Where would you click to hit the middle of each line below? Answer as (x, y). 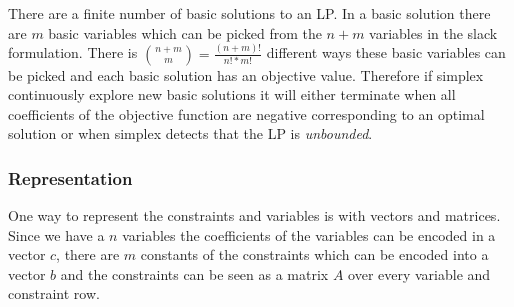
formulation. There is (73, 52)
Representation (70, 177)
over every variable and (419, 273)
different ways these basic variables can (386, 52)
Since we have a (56, 234)
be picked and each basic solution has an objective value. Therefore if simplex (246, 74)
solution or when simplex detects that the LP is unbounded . (190, 133)
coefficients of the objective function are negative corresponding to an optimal (246, 113)
